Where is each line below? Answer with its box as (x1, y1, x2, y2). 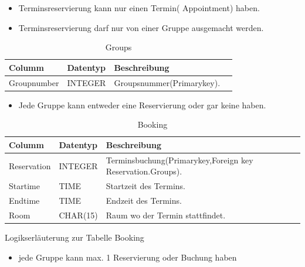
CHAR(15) (59, 208, 98, 221)
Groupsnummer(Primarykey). (114, 76, 221, 88)
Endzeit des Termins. (106, 194, 182, 207)
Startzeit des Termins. (106, 180, 185, 192)
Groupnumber (9, 76, 59, 88)
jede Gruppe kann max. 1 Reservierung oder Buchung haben (18, 251, 237, 263)
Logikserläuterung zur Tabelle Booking (5, 231, 144, 243)
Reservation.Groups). (106, 165, 182, 177)
